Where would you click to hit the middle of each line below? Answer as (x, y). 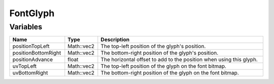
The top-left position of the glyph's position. (153, 47)
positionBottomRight (37, 53)
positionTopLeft (31, 47)
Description (115, 39)
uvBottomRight (30, 73)
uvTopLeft (25, 66)
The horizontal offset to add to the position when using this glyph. (179, 60)
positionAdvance (33, 60)
